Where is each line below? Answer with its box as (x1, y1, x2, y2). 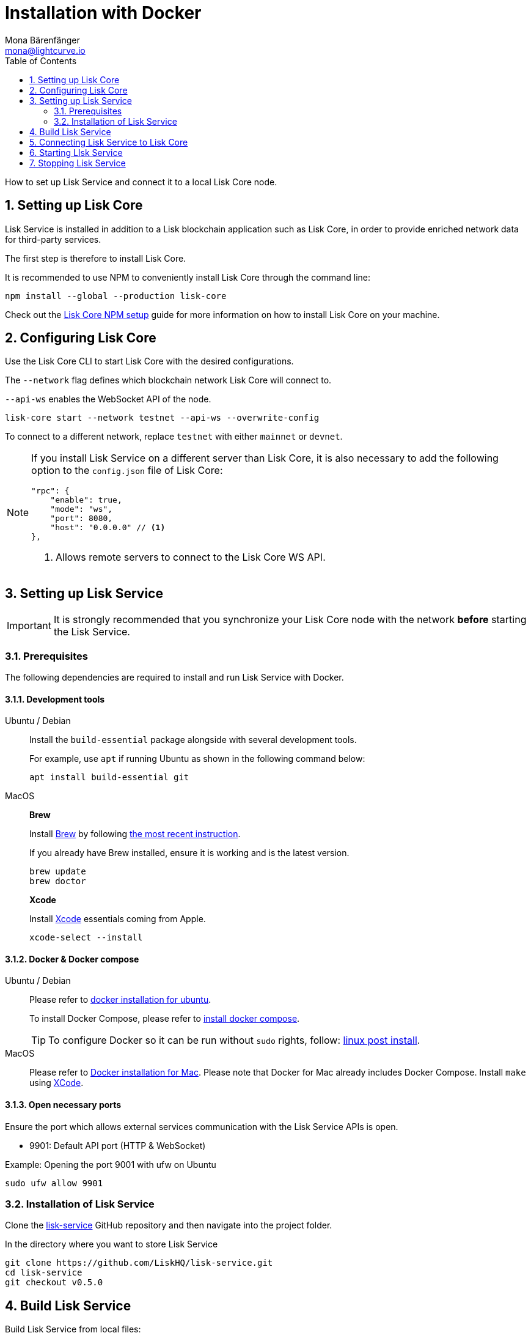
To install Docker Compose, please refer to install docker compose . (29, 1013, 300, 1024)
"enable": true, (50, 495, 122, 505)
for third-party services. (5, 234, 101, 245)
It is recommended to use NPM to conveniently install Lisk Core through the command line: (5, 271, 371, 282)
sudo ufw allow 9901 (5, 1178, 103, 1188)
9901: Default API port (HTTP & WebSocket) (29, 1140, 206, 1151)
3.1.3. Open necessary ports (5, 1099, 122, 1110)
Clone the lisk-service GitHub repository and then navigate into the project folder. (5, 1220, 332, 1231)
